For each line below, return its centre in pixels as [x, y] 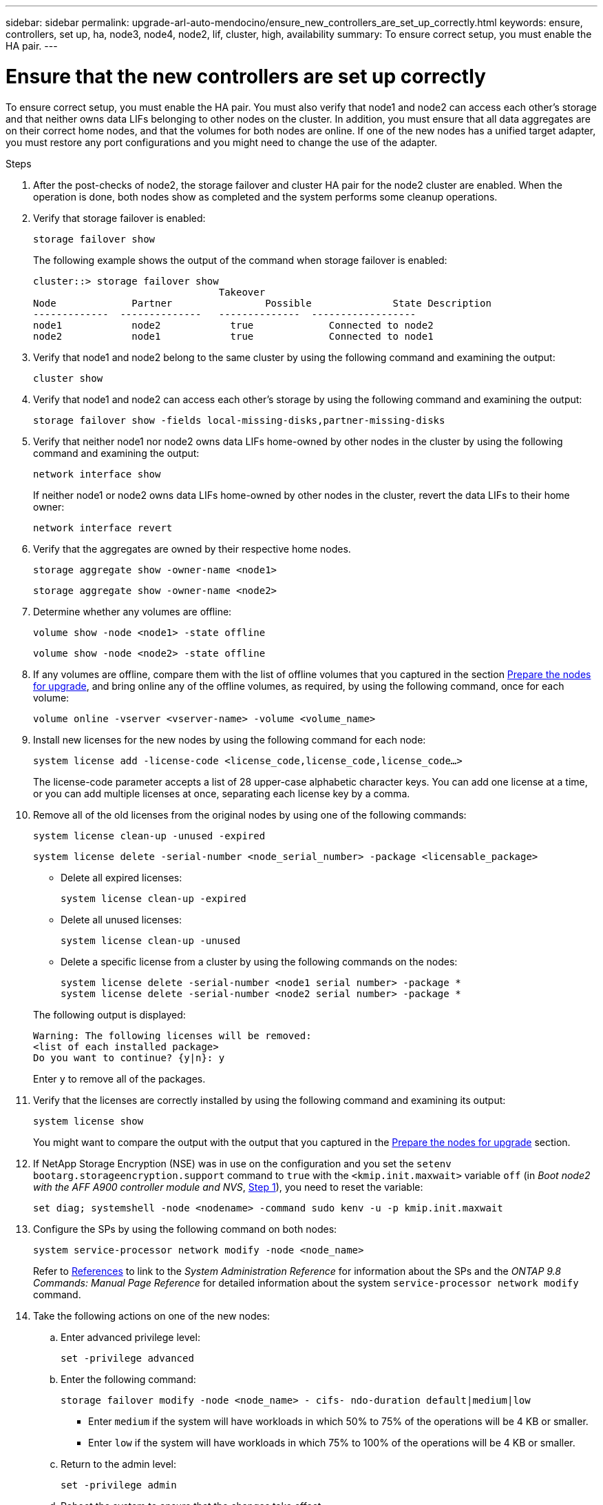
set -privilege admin [119, 1485]
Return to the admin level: [119, 1464]
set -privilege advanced [127, 1358]
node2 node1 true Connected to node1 [233, 336]
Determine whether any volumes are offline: [133, 611]
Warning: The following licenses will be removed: [172, 1035]
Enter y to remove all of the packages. [119, 1078]
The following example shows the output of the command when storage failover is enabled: [240, 260]
